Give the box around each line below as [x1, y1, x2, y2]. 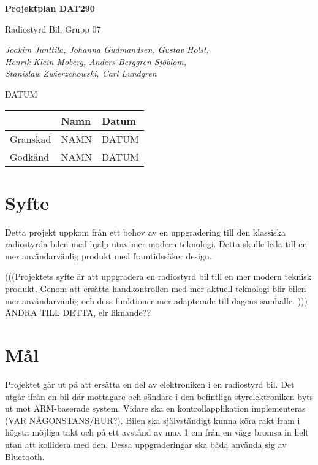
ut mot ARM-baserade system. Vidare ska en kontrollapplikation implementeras [5, 402, 306, 415]
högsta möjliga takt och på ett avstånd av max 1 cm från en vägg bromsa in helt [5, 426, 309, 439]
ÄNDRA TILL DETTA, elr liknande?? [5, 306, 151, 319]
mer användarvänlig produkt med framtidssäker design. [5, 249, 212, 262]
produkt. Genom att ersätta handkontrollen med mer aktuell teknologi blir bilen [5, 282, 306, 295]
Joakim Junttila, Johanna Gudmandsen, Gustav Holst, [5, 43, 209, 56]
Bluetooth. [5, 450, 45, 463]
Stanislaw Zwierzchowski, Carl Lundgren [5, 67, 157, 80]
